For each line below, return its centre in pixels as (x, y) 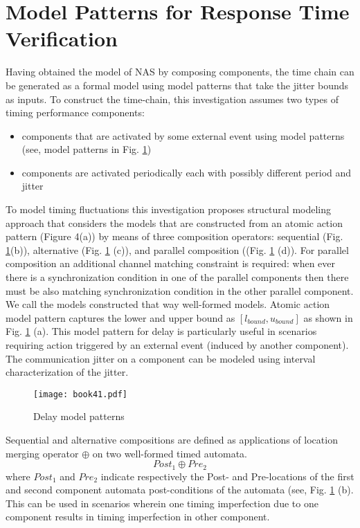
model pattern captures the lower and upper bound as (120, 317)
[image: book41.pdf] (81, 394)
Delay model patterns (79, 416)
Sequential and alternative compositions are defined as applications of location (172, 440)
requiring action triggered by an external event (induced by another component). (177, 345)
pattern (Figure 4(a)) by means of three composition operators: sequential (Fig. (174, 236)
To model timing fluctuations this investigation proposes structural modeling (169, 209)
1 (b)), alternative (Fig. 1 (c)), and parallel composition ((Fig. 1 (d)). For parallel (177, 249)
